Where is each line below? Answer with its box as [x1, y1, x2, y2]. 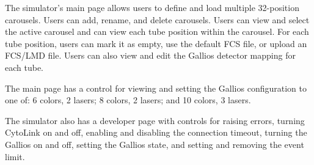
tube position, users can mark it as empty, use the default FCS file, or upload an [5, 37, 307, 50]
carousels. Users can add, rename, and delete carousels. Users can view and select [5, 13, 310, 26]
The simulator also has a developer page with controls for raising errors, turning [5, 114, 305, 127]
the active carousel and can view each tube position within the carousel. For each [5, 25, 309, 38]
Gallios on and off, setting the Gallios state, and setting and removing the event [5, 137, 304, 150]
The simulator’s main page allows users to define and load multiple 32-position [5, 1, 299, 13]
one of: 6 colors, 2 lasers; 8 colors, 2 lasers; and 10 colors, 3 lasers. [5, 94, 251, 106]
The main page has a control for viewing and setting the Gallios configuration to [5, 81, 307, 94]
